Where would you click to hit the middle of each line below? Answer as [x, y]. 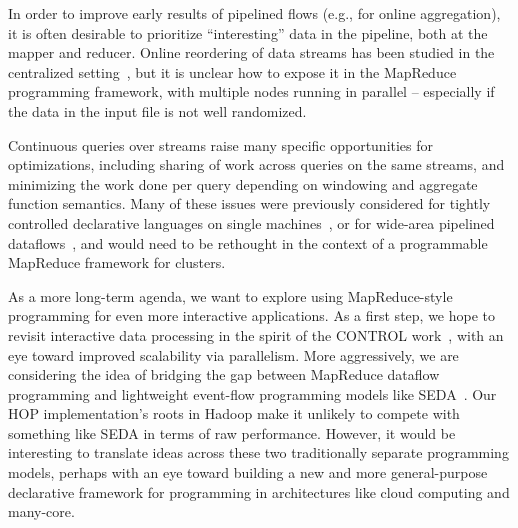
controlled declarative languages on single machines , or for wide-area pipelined [251, 222]
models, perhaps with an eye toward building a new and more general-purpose [248, 472]
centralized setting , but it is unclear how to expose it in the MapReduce [232, 71]
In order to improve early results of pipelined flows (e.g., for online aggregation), [254, 13]
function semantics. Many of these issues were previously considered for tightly [249, 203]
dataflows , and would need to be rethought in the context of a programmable [248, 242]
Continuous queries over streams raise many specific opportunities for [221, 144]
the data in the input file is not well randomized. [157, 110]
